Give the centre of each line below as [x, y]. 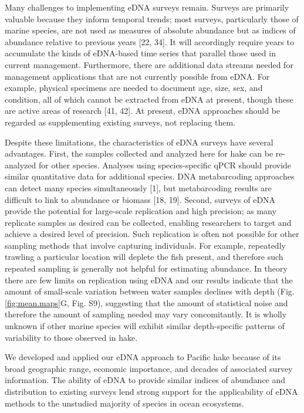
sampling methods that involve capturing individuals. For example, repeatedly [145, 245]
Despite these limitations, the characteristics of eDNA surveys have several [139, 142]
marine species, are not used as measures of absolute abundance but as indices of [150, 30]
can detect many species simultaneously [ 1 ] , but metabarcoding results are [138, 187]
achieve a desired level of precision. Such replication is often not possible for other [152, 234]
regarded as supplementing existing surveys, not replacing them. [120, 122]
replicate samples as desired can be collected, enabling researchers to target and [148, 222]
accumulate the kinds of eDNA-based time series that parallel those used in [140, 53]
